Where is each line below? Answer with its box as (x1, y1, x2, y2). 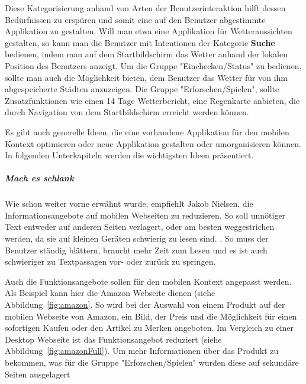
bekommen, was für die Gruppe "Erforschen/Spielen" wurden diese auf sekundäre (5, 356, 299, 368)
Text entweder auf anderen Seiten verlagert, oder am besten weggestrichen (5, 220, 275, 233)
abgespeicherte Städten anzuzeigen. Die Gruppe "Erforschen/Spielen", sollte (5, 83, 279, 95)
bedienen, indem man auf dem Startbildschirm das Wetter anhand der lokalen (5, 48, 288, 60)
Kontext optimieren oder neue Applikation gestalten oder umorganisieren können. (5, 137, 301, 149)
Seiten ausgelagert (5, 367, 70, 380)
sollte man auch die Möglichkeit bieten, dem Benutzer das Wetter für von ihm (5, 71, 288, 83)
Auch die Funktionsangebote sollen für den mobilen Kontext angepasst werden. (5, 275, 292, 287)
